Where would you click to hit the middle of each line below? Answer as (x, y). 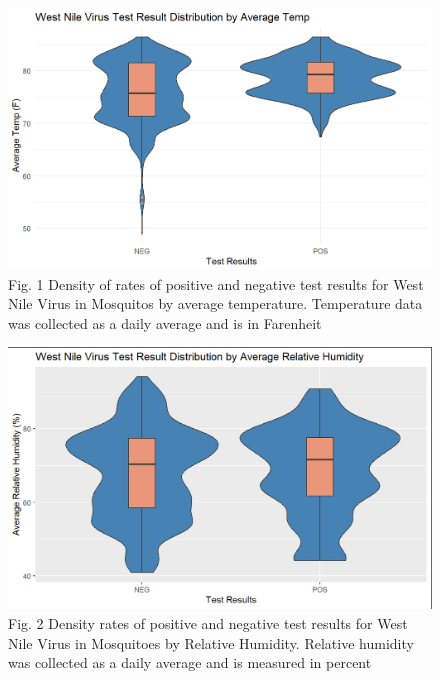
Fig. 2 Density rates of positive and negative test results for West (208, 623)
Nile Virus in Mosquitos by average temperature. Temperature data (215, 303)
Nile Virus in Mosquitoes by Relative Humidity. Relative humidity (211, 642)
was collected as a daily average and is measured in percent (190, 662)
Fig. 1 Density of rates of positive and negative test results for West (216, 283)
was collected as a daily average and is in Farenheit (165, 322)
